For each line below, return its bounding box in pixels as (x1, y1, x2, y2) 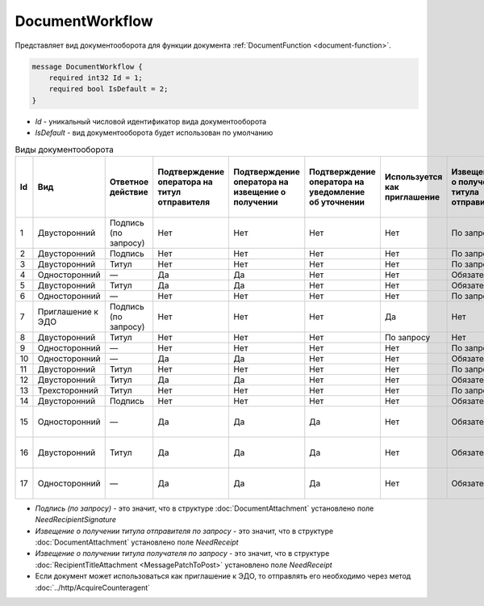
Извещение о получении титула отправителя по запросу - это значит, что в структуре (35, 526, 334, 536)
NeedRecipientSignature (35, 515, 117, 524)
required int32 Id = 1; (48, 73, 143, 82)
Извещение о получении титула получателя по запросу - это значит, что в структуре (35, 549, 330, 558)
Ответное (109, 176, 149, 187)
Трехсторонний (37, 385, 98, 396)
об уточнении (309, 196, 365, 208)
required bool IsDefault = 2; (48, 85, 169, 94)
